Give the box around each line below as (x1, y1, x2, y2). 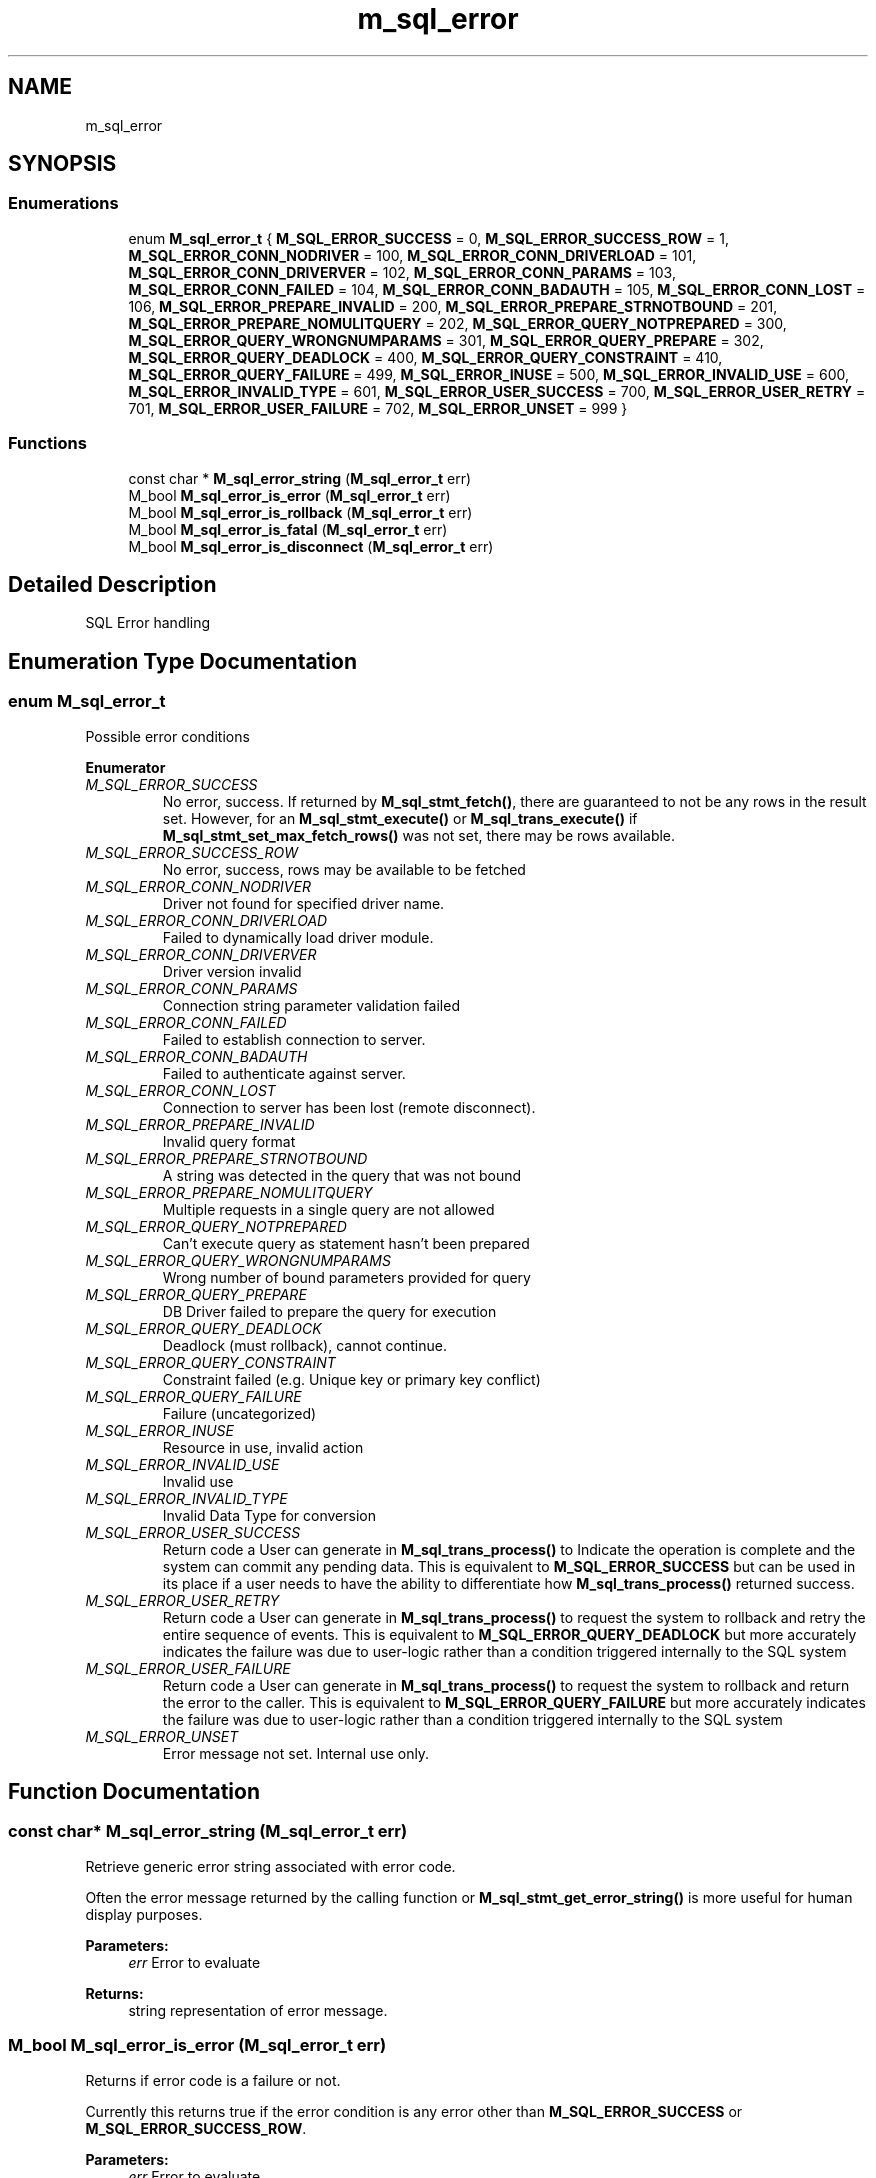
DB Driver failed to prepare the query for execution (162, 1302, 497, 1320)
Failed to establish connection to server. (162, 1030, 426, 1048)
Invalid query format (162, 1132, 296, 1150)
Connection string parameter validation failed (162, 996, 460, 1014)
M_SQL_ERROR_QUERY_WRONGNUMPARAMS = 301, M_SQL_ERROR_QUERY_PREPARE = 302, (128, 331, 764, 349)
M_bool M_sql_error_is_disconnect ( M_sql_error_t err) (128, 537, 494, 555)
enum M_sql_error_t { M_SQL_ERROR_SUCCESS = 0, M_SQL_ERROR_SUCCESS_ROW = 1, (128, 229, 729, 247)
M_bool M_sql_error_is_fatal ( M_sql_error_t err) (128, 520, 448, 538)
